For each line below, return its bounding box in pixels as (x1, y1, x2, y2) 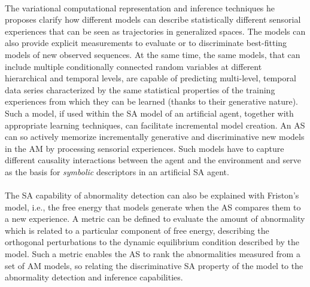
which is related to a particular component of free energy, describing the (5, 224, 269, 236)
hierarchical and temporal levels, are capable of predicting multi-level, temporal (5, 72, 296, 84)
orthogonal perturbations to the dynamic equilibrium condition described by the (5, 236, 299, 248)
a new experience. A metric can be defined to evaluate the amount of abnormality (5, 212, 305, 225)
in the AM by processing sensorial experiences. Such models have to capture (5, 142, 284, 154)
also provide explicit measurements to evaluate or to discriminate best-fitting (5, 36, 287, 49)
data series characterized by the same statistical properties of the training (5, 83, 275, 96)
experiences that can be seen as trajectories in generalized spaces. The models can (5, 25, 306, 37)
